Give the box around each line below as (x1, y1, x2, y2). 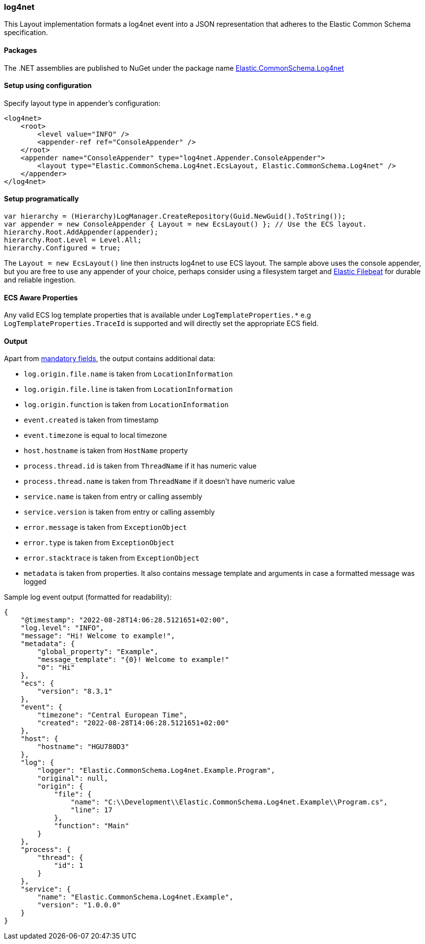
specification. (4, 28, 48, 37)
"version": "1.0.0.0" (37, 901, 121, 909)
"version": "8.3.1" (37, 687, 113, 696)
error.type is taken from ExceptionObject (24, 538, 175, 547)
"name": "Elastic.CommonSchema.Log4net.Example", (37, 893, 234, 901)
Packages (4, 46, 37, 54)
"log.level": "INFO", (20, 624, 104, 632)
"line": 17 (70, 806, 113, 814)
